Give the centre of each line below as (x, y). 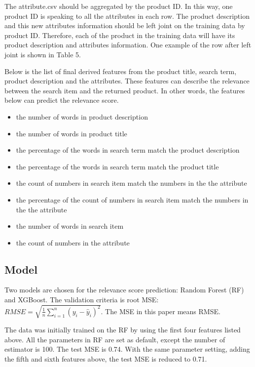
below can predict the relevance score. (62, 100)
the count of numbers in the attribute (73, 242)
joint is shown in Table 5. (43, 54)
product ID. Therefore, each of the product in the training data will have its (120, 35)
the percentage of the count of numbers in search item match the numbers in (132, 199)
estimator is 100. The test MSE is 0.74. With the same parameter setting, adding (127, 349)
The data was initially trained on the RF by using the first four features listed (123, 330)
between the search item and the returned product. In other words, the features (125, 90)
